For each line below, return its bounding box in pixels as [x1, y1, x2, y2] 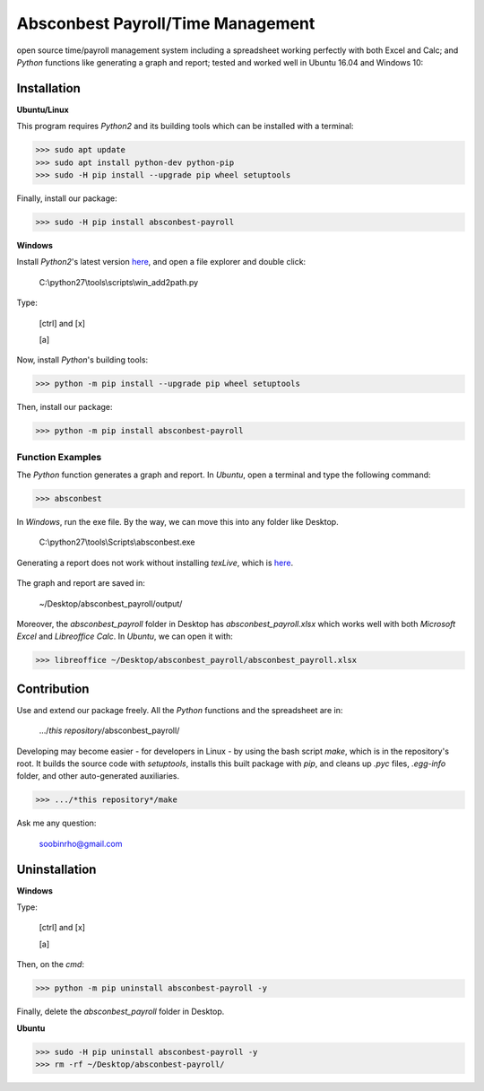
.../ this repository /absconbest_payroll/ [39, 725, 180, 736]
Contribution [16, 681, 90, 696]
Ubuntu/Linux [16, 104, 69, 115]
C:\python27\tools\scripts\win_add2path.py [39, 276, 199, 287]
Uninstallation [16, 861, 97, 877]
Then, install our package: [16, 402, 113, 413]
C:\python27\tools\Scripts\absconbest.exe [39, 537, 196, 547]
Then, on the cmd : [16, 959, 85, 970]
